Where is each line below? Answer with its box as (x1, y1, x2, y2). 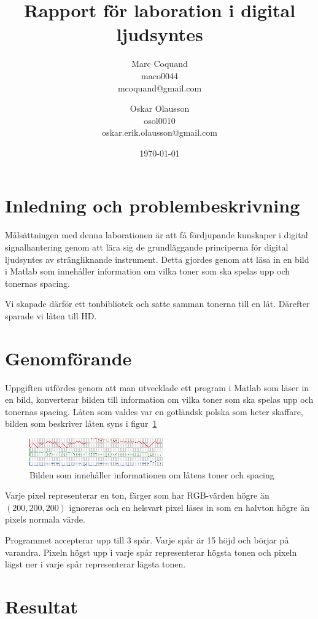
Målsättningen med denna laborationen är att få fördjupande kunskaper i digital (5, 228, 308, 241)
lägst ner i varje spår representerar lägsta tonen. (5, 558, 186, 570)
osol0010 (144, 114, 176, 127)
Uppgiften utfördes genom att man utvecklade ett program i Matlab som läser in (5, 381, 309, 394)
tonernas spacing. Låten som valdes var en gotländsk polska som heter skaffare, (5, 405, 303, 418)
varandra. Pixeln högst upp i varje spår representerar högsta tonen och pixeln (5, 545, 297, 558)
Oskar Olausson (130, 102, 190, 115)
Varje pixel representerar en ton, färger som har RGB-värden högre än (5, 489, 270, 502)
